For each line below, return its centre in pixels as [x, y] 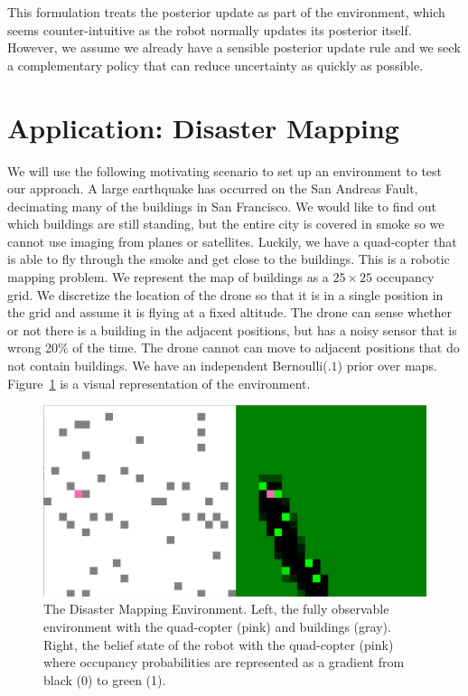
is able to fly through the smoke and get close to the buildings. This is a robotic [229, 259]
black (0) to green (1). [105, 679]
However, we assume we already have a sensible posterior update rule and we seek [234, 47]
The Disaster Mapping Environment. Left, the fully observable [216, 609]
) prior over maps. [387, 366]
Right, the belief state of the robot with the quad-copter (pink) [219, 644]
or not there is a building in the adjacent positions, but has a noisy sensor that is [232, 329]
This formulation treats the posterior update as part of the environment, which [226, 12]
